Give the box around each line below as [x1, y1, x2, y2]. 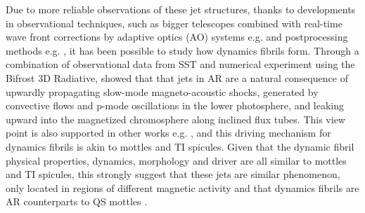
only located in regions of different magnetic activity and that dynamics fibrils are [6, 180, 359, 195]
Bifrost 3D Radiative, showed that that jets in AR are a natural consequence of [6, 70, 348, 85]
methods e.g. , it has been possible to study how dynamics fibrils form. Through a [6, 43, 359, 57]
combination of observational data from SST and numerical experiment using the [6, 57, 355, 71]
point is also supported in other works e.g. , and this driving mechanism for [6, 125, 331, 140]
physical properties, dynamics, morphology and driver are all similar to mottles [6, 153, 347, 167]
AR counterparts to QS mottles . [6, 194, 148, 209]
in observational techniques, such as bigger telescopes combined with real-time [6, 15, 342, 30]
